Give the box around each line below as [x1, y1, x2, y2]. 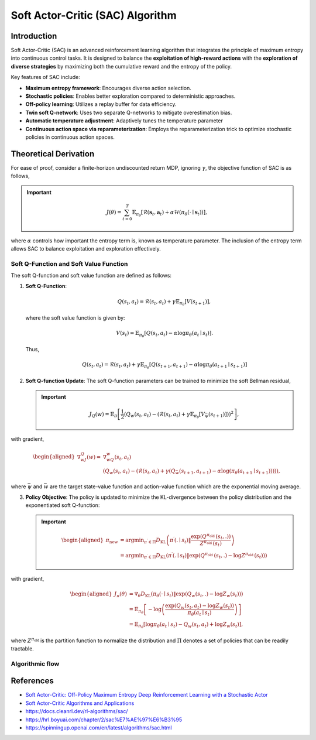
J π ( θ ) [114, 591, 127, 599]
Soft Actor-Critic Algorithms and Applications [25, 700, 135, 707]
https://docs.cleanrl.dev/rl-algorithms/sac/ [25, 708, 128, 715]
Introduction [11, 31, 57, 41]
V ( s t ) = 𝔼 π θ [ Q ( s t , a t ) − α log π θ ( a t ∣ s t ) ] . [116, 330, 214, 338]
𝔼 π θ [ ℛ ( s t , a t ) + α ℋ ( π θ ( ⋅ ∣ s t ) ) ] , [132, 208, 208, 218]
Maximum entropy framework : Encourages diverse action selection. [25, 84, 191, 91]
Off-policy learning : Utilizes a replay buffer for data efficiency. [25, 101, 177, 108]
